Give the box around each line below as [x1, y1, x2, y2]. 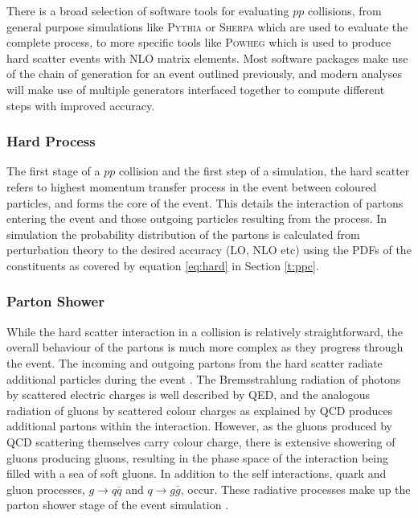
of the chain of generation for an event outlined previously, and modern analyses [6, 65, 402, 82]
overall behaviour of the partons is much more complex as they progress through [6, 339, 404, 356]
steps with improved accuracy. [6, 97, 155, 113]
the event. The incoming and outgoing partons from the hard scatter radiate [6, 354, 383, 371]
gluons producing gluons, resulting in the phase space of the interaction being [6, 449, 388, 466]
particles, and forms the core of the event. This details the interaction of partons [6, 194, 404, 211]
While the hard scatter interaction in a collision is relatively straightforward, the [6, 323, 403, 339]
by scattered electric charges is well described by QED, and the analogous [6, 386, 371, 403]
